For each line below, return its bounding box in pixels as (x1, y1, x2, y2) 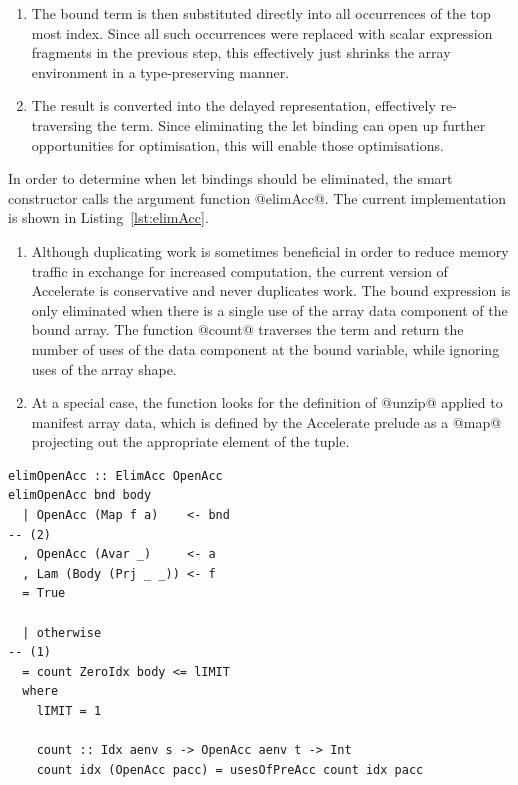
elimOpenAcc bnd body (8, 488, 152, 503)
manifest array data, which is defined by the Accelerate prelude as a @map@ (31, 411, 502, 432)
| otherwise (22, 625, 102, 640)
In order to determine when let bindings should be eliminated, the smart (8, 168, 453, 189)
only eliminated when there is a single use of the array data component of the (31, 299, 508, 320)
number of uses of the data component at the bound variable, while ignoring (31, 338, 500, 359)
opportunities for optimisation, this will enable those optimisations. (31, 134, 444, 155)
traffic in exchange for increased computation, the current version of (31, 260, 448, 281)
